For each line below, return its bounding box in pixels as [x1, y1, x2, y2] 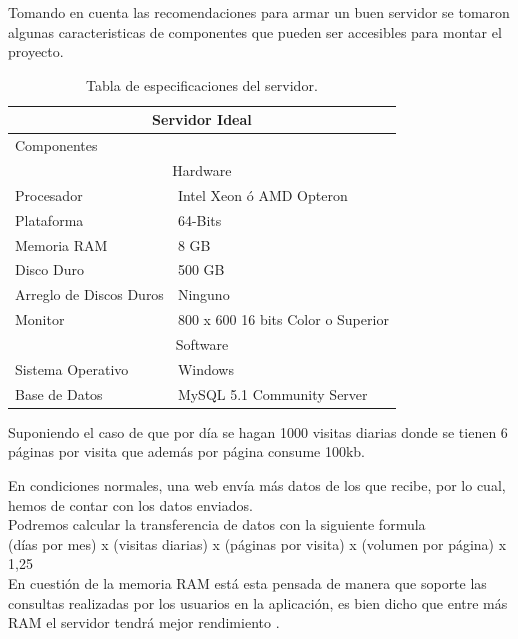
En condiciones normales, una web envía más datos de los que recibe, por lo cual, [8, 474, 506, 495]
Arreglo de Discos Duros [15, 284, 164, 305]
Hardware [172, 160, 232, 181]
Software [175, 333, 229, 354]
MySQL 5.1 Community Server [177, 383, 368, 404]
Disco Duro [15, 259, 84, 280]
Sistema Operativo [15, 358, 129, 379]
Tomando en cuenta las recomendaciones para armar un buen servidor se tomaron [8, 2, 510, 22]
